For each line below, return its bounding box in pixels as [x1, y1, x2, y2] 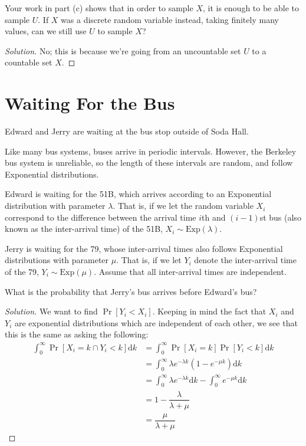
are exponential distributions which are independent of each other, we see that [14, 316, 298, 329]
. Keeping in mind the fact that [152, 305, 266, 317]
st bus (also [259, 211, 301, 223]
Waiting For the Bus [5, 91, 175, 115]
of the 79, [5, 265, 39, 278]
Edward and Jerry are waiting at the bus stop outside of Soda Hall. [5, 125, 249, 137]
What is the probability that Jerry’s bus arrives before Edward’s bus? [5, 285, 257, 297]
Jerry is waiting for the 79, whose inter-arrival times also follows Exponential [5, 242, 283, 254]
